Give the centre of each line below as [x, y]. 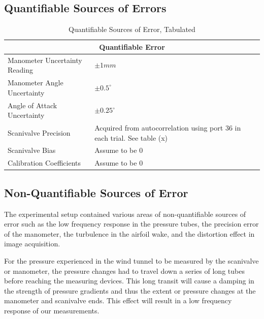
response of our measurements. [52, 310]
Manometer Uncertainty [45, 60]
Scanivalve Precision [39, 132]
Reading [20, 70]
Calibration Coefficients [44, 163]
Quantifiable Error [132, 46]
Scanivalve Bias [32, 150]
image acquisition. [32, 244]
